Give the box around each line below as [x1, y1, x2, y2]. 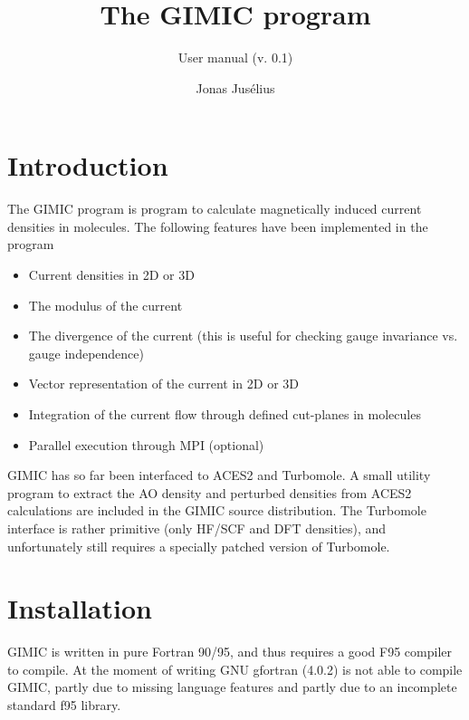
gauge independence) [28, 343, 144, 362]
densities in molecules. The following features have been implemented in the [7, 216, 428, 235]
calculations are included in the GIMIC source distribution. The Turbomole [7, 501, 426, 520]
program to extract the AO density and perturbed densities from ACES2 [7, 483, 412, 502]
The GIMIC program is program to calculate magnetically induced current [7, 199, 422, 218]
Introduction [7, 147, 168, 184]
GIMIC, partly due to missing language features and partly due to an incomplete [7, 677, 457, 696]
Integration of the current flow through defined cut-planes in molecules [28, 405, 421, 423]
